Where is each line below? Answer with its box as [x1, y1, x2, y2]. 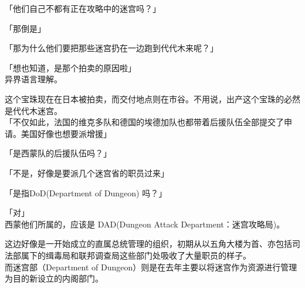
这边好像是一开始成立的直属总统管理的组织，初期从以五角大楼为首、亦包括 [5, 237, 292, 250]
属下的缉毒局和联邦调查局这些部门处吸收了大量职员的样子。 [21, 249, 251, 261]
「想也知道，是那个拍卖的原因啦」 [5, 61, 136, 73]
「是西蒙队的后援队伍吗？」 [5, 147, 111, 159]
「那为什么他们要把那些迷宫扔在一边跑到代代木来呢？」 [5, 42, 218, 54]
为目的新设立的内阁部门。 [5, 272, 103, 284]
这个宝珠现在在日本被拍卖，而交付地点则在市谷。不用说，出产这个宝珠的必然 [5, 92, 300, 105]
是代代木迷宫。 [5, 104, 62, 116]
